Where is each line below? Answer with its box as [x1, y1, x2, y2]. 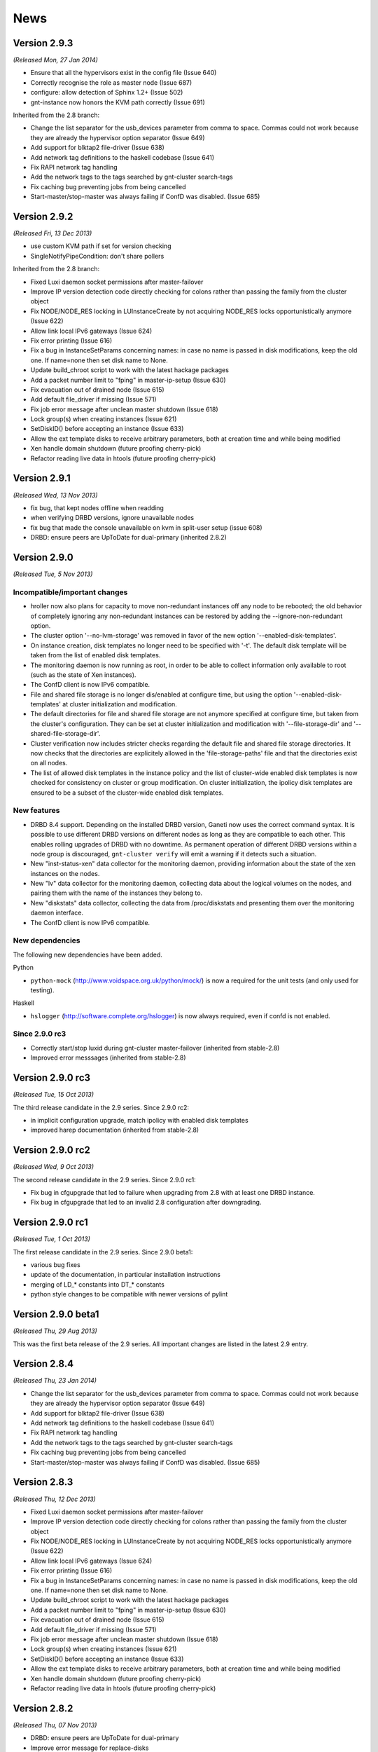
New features [13, 806, 60, 816]
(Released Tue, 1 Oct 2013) [13, 1235, 90, 1243]
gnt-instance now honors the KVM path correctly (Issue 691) [30, 98, 206, 107]
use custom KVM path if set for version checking [30, 242, 171, 250]
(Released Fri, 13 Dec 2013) [13, 229, 92, 238]
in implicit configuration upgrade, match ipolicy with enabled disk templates [30, 1116, 248, 1124]
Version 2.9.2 [13, 210, 73, 222]
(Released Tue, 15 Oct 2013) [13, 1090, 94, 1099]
